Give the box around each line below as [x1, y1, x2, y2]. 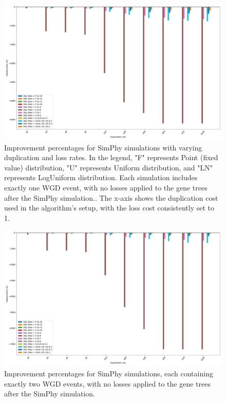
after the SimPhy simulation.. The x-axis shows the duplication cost [4, 192, 218, 203]
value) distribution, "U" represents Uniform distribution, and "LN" [4, 162, 213, 173]
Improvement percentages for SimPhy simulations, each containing [4, 368, 213, 378]
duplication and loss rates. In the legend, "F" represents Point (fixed [4, 152, 218, 163]
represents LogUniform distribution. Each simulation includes [4, 172, 198, 183]
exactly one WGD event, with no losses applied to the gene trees [4, 182, 208, 193]
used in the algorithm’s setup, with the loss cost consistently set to [4, 202, 215, 213]
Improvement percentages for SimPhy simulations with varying [4, 142, 202, 152]
